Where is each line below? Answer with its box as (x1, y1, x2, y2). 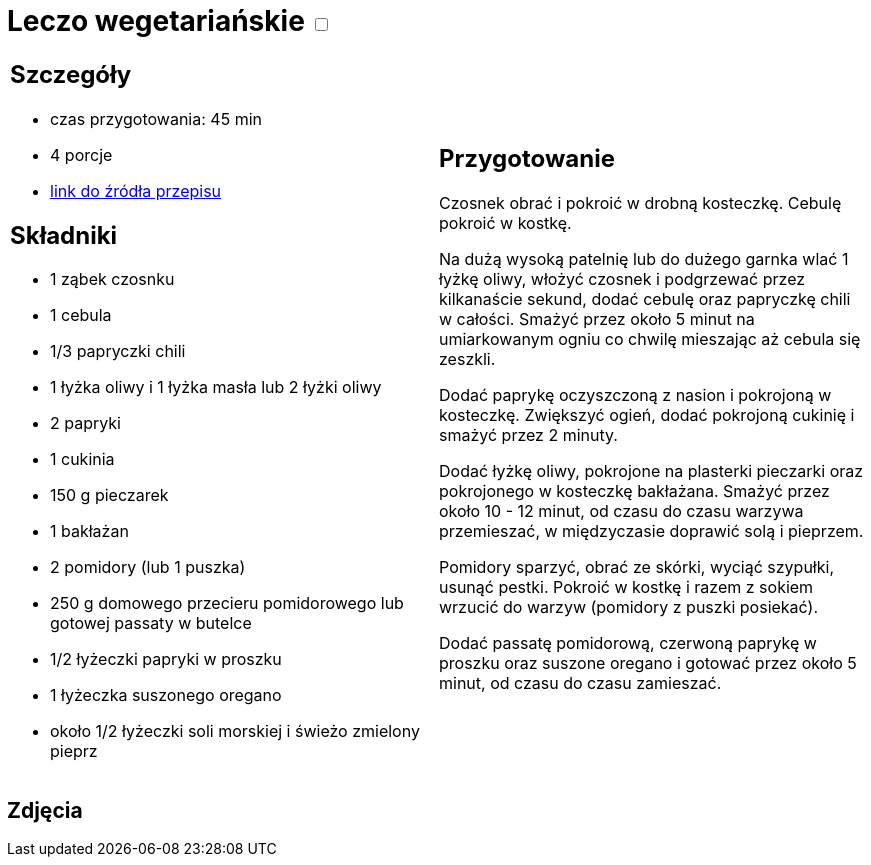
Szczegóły (10, 59, 132, 89)
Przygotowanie (439, 144, 615, 174)
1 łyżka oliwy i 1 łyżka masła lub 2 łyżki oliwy (50, 377, 382, 398)
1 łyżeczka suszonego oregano (50, 685, 282, 706)
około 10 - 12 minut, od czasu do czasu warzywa (439, 501, 804, 522)
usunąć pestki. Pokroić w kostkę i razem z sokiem (439, 577, 814, 598)
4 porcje (50, 144, 113, 165)
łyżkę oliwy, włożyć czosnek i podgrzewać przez (439, 269, 806, 290)
